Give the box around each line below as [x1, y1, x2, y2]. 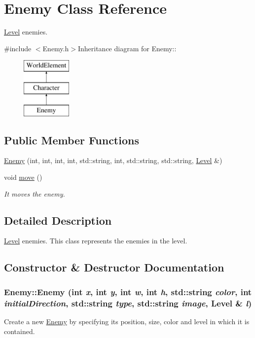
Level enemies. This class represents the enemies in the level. [4, 236, 187, 246]
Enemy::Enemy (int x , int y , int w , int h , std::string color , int [4, 285, 252, 298]
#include [4, 43, 32, 53]
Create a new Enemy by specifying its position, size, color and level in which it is [4, 316, 250, 326]
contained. [4, 326, 35, 336]
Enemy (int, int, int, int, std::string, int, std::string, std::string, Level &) [4, 155, 222, 166]
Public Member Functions [4, 132, 139, 147]
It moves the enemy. [4, 188, 65, 199]
